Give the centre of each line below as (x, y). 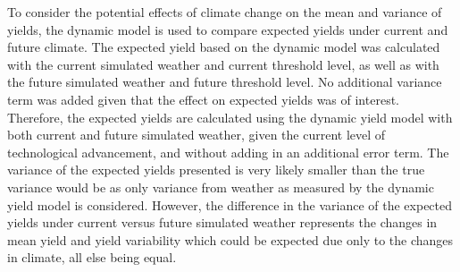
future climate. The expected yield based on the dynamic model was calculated (224, 47)
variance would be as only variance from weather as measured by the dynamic (221, 187)
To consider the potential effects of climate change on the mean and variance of (225, 12)
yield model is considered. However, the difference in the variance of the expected (230, 204)
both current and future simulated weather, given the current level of (197, 135)
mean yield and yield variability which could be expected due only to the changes (230, 239)
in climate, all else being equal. (92, 257)
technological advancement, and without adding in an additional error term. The (228, 152)
